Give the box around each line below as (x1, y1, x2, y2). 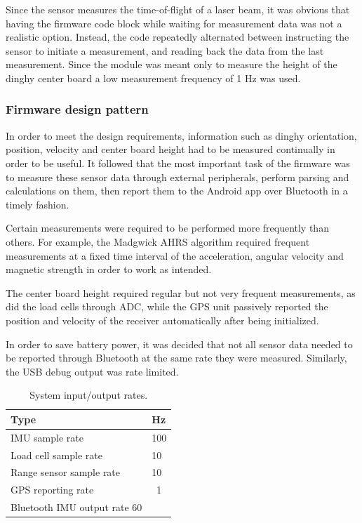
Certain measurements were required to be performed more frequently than (6, 220, 329, 235)
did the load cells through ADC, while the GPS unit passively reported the (6, 299, 328, 314)
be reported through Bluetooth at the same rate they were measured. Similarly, (6, 350, 347, 365)
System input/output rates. (29, 388, 148, 402)
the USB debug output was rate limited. (6, 364, 179, 378)
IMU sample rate (11, 430, 83, 444)
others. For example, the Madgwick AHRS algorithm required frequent (6, 234, 310, 249)
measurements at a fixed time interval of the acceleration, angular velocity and (6, 248, 344, 263)
